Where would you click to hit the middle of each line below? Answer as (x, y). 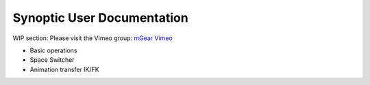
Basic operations (54, 50)
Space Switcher (52, 60)
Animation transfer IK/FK (64, 69)
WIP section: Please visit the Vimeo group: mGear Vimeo (92, 38)
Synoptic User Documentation (100, 18)
